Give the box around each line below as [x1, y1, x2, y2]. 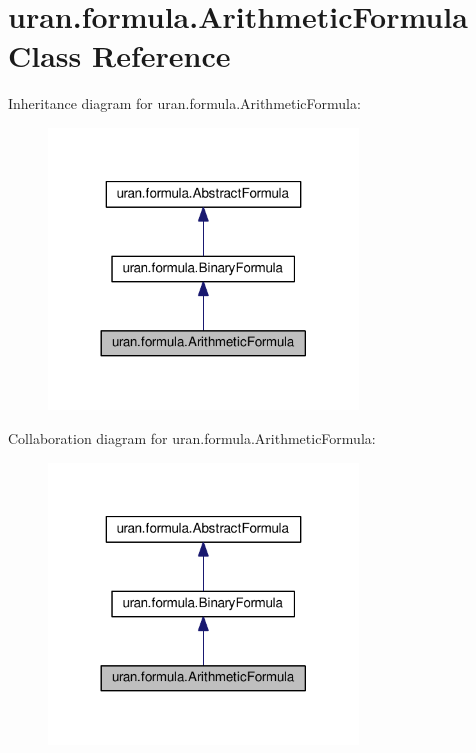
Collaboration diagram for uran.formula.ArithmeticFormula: [8, 428, 376, 449]
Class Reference [8, 35, 231, 76]
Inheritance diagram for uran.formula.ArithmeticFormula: [8, 93, 361, 114]
